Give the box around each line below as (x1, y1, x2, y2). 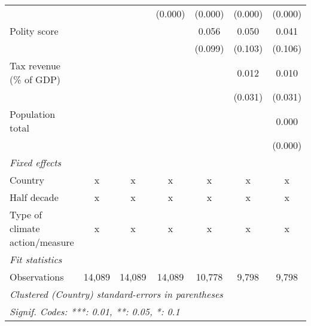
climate (10, 221, 40, 235)
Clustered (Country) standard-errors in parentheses (10, 287, 223, 301)
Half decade (10, 190, 59, 204)
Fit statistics (10, 252, 62, 266)
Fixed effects (10, 156, 62, 169)
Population (10, 107, 56, 121)
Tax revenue (10, 59, 60, 72)
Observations (10, 270, 64, 284)
